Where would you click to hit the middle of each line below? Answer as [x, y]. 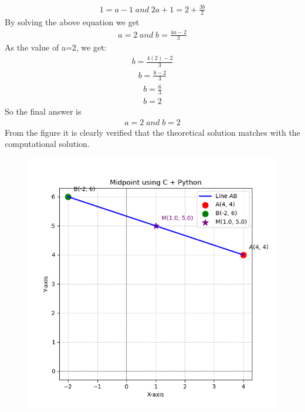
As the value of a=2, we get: [56, 47]
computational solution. [47, 144]
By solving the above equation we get [72, 22]
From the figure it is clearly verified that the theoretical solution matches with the [152, 132]
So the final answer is [43, 111]
